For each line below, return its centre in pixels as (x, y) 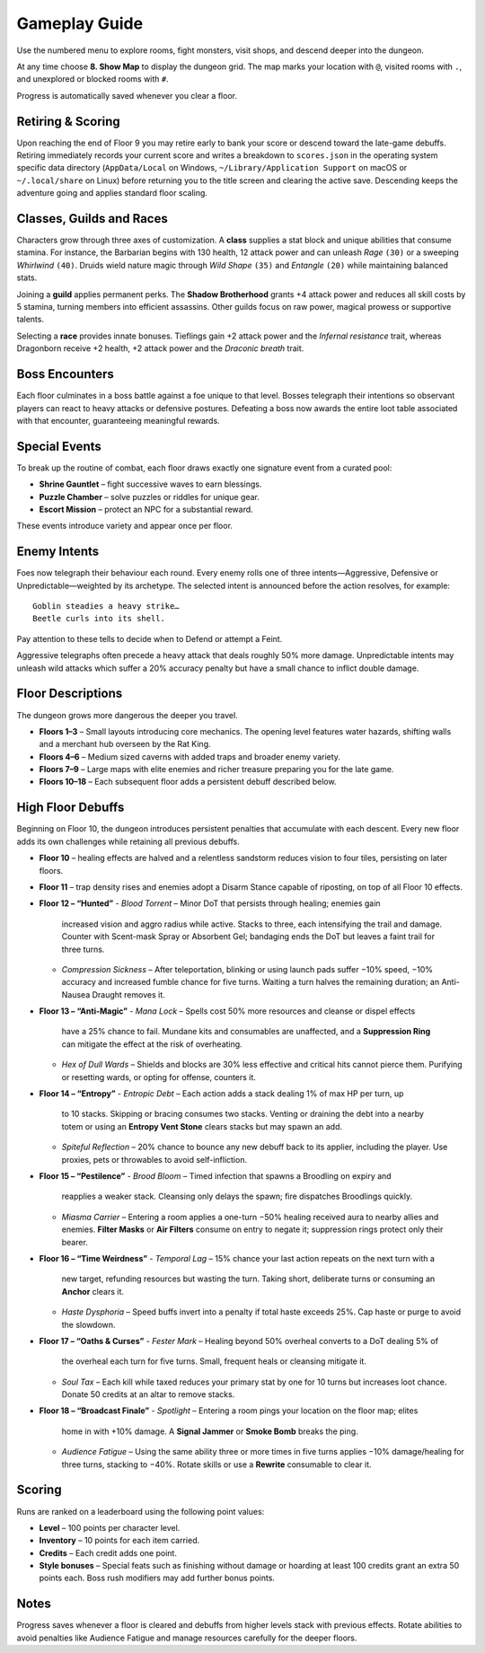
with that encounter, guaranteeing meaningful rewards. (118, 420)
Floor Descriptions (70, 694)
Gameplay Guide (80, 23)
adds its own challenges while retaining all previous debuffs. (128, 841)
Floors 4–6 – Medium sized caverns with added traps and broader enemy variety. (190, 756)
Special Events (59, 446)
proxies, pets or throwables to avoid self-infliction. (154, 1159)
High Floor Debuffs (71, 808)
